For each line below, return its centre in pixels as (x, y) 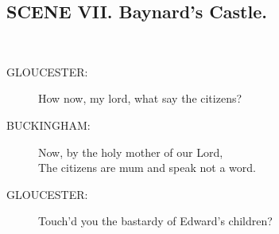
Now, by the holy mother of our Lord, (131, 152)
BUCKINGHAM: (48, 125)
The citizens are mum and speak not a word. (147, 168)
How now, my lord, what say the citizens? (140, 98)
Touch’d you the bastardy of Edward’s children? (155, 221)
